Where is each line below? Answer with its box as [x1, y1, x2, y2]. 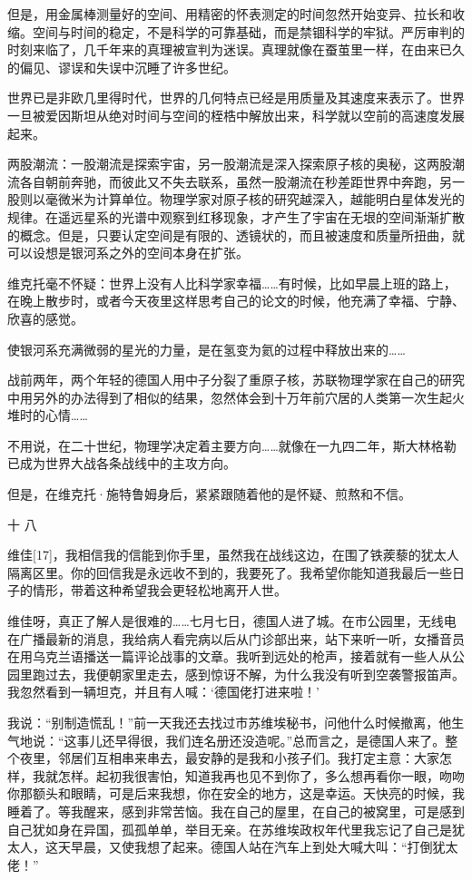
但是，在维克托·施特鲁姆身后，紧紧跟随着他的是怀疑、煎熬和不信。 [7, 484, 411, 504]
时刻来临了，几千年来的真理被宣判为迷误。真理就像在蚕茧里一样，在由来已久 [7, 40, 465, 59]
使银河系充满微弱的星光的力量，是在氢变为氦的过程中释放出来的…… [7, 339, 406, 358]
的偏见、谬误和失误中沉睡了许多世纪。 [7, 57, 236, 76]
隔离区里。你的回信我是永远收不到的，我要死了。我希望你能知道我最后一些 [7, 562, 452, 582]
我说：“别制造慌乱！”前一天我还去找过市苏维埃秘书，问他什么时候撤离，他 [7, 713, 452, 731]
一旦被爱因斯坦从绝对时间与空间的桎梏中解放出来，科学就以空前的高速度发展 [7, 105, 465, 124]
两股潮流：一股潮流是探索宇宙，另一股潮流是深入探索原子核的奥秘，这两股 [7, 154, 452, 173]
